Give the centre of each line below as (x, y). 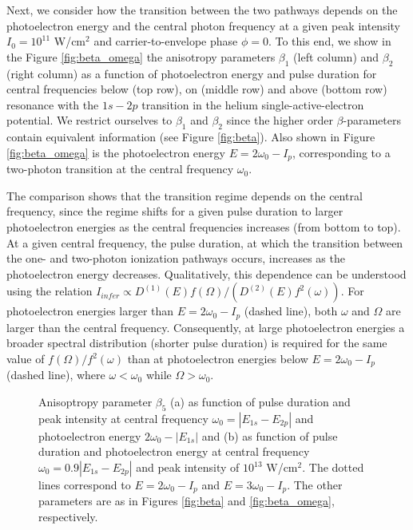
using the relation (50, 291)
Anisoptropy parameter (95, 402)
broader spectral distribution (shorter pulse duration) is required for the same (197, 343)
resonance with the (53, 104)
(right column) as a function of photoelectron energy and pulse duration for (192, 73)
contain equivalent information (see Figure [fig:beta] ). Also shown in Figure (191, 137)
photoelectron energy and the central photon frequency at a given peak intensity (203, 25)
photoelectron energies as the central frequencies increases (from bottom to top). (204, 226)
